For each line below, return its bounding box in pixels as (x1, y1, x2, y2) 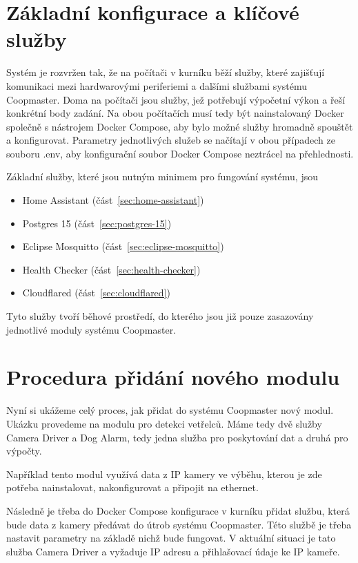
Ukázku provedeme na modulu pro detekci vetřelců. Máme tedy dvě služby (6, 416, 322, 430)
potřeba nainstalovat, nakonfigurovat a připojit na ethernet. (6, 480, 259, 495)
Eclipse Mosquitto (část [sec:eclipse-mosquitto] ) (22, 239, 224, 254)
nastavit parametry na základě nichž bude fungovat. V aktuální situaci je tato (6, 531, 336, 545)
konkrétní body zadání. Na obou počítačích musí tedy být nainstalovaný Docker (6, 106, 344, 120)
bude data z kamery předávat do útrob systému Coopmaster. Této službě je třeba (6, 517, 352, 531)
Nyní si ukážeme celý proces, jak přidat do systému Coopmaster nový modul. (6, 403, 334, 417)
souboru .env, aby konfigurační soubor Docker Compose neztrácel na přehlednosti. (6, 146, 354, 160)
